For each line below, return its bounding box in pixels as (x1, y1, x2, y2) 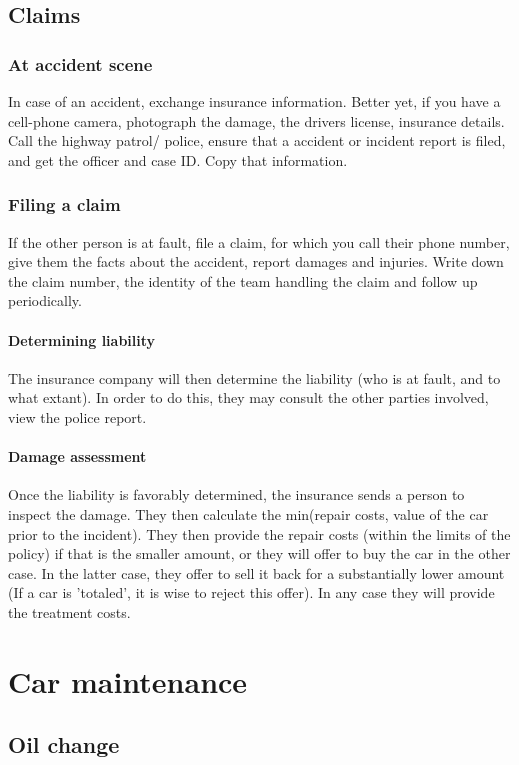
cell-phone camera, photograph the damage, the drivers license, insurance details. (8, 110, 505, 131)
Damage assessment (8, 446, 147, 467)
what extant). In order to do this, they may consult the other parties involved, (8, 387, 489, 408)
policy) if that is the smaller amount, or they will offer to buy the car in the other (8, 543, 511, 564)
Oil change (8, 729, 120, 760)
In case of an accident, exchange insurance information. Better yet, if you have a (8, 91, 501, 111)
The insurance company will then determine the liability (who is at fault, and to (8, 367, 501, 388)
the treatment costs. (8, 601, 131, 622)
